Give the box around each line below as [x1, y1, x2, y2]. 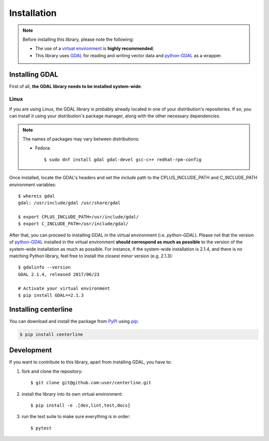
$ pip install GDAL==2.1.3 [18, 292, 84, 298]
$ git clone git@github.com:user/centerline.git [30, 380, 151, 386]
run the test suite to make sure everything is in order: [21, 414, 131, 420]
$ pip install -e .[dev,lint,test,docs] [30, 402, 131, 408]
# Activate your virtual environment [18, 285, 111, 291]
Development [9, 346, 52, 354]
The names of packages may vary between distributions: [22, 136, 139, 142]
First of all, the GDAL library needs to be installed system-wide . [9, 83, 142, 89]
